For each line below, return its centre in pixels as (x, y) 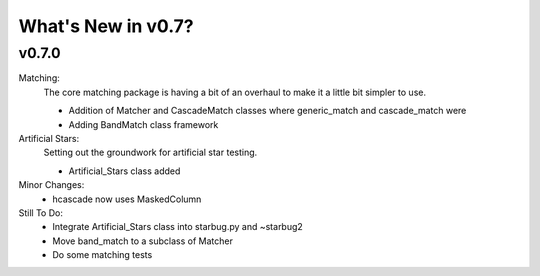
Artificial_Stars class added (124, 171)
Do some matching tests (102, 255)
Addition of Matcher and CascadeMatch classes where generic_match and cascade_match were (267, 111)
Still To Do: (41, 212)
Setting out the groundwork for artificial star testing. (150, 152)
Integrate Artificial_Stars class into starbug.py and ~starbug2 (178, 227)
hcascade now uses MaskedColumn (127, 199)
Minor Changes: (51, 185)
